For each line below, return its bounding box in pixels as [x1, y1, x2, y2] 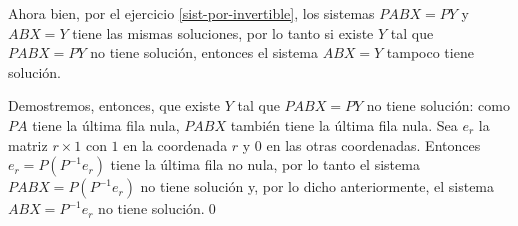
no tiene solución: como [366, 95, 510, 116]
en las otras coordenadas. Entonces [266, 134, 481, 155]
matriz [8, 134, 48, 155]
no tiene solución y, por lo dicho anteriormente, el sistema [140, 176, 495, 197]
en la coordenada [123, 134, 228, 155]
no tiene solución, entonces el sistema [90, 42, 318, 63]
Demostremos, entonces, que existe [8, 95, 221, 116]
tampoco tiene [386, 42, 474, 63]
